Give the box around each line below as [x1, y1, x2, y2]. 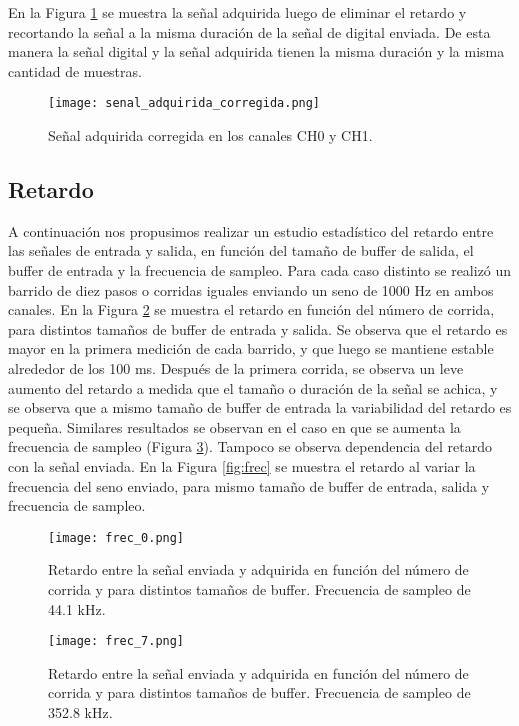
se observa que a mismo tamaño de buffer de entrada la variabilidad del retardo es [8, 397, 512, 418]
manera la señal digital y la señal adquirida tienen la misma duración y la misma [8, 41, 505, 62]
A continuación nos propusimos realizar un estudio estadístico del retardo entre [8, 220, 494, 241]
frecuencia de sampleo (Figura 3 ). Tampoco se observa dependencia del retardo [8, 436, 493, 457]
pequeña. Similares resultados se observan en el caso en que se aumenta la [8, 416, 461, 437]
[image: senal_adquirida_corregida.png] [48, 96, 321, 111]
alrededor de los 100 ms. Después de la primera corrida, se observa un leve [8, 357, 464, 378]
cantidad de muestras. [8, 60, 142, 81]
